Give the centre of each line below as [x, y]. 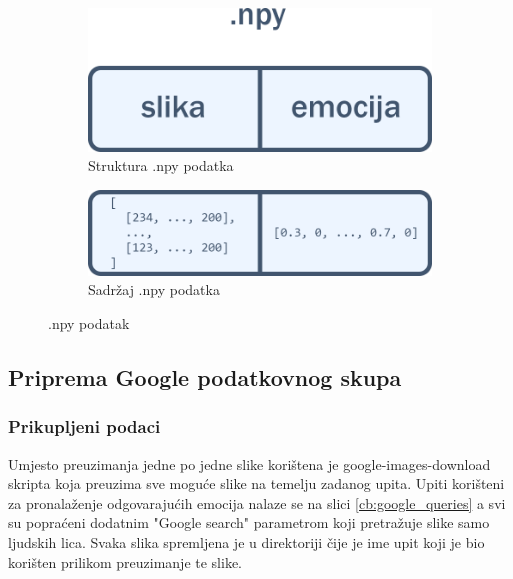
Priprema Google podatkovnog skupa [205, 376]
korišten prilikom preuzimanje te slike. [125, 561]
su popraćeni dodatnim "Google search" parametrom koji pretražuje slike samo [249, 522]
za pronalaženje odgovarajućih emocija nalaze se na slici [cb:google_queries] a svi [257, 502]
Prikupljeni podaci [84, 426]
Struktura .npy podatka [161, 165]
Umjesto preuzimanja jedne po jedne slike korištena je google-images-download [249, 463]
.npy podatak [89, 322]
